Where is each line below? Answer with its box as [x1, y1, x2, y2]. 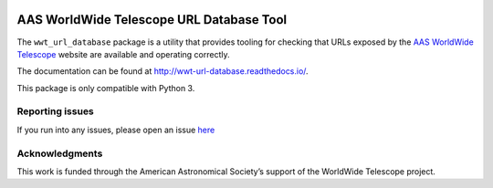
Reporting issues [16, 105, 95, 118]
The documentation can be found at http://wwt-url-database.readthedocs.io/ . [16, 66, 309, 77]
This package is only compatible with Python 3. [16, 82, 195, 93]
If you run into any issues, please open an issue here [16, 124, 215, 135]
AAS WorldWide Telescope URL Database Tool [16, 12, 288, 27]
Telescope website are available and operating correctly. [16, 48, 230, 59]
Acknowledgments [16, 147, 103, 160]
